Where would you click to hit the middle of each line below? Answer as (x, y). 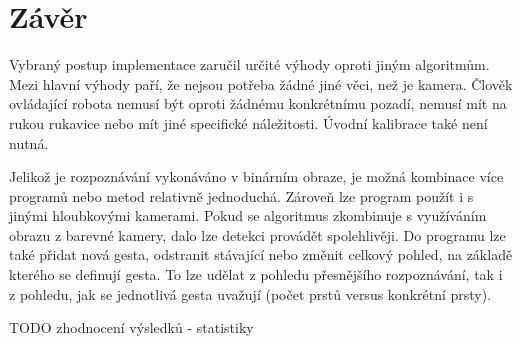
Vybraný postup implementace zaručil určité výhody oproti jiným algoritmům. (249, 64)
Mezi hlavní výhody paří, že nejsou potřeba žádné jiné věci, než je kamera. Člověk (261, 83)
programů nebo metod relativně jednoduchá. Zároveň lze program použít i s (241, 195)
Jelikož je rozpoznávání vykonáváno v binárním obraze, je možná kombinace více (256, 176)
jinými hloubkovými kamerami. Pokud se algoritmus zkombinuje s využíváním (248, 215)
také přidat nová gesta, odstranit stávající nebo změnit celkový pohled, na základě (261, 254)
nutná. (29, 142)
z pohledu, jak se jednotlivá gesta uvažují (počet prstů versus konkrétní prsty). (250, 293)
